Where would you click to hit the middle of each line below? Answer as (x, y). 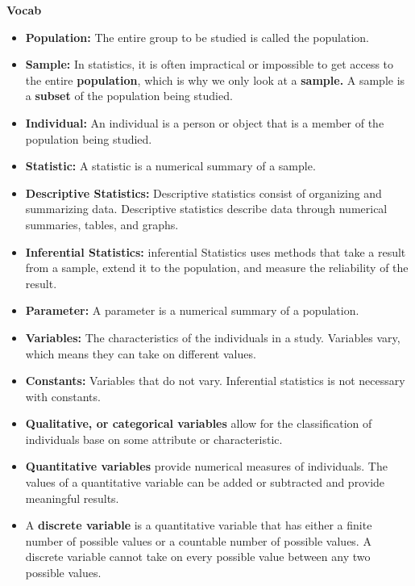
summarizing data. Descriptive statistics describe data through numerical (206, 209)
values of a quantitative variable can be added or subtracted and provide (205, 482)
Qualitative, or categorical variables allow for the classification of (199, 423)
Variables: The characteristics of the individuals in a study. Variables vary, (213, 337)
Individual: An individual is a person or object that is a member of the (205, 122)
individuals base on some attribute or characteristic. (154, 439)
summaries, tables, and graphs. (102, 224)
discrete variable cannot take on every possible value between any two (198, 557)
